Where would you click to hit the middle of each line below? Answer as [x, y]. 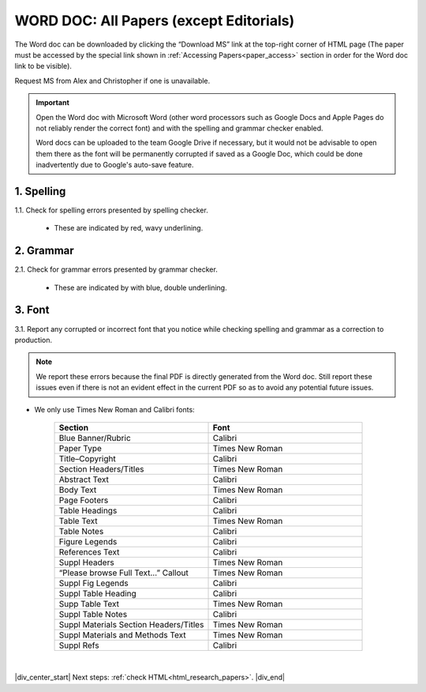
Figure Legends [88, 541]
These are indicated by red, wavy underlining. [129, 228]
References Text [89, 551]
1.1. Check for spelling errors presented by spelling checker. [111, 210]
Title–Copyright [87, 458]
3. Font [32, 310]
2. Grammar [44, 251]
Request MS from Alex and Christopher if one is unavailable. [112, 81]
